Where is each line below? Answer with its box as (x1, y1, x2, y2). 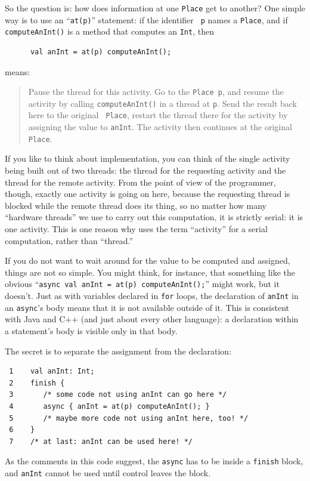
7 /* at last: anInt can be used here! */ (9, 437, 193, 446)
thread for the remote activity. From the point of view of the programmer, (5, 175, 276, 188)
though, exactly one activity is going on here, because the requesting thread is (5, 187, 290, 200)
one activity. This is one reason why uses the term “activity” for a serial (5, 223, 268, 235)
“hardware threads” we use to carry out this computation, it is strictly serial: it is (5, 211, 303, 223)
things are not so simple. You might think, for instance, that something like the (5, 266, 295, 278)
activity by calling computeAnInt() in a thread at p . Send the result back (28, 97, 297, 109)
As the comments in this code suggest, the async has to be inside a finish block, (5, 455, 303, 467)
